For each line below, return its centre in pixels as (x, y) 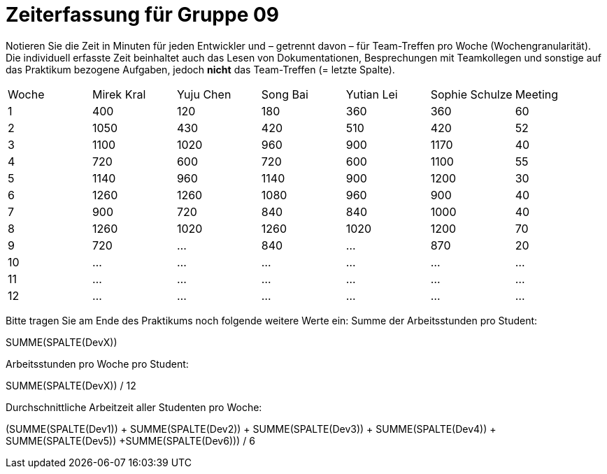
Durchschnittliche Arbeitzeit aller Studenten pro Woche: (134, 407)
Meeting (537, 94)
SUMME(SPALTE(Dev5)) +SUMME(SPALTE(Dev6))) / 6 (130, 440)
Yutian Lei (372, 94)
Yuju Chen (204, 94)
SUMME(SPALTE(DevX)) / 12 (71, 385)
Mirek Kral (119, 94)
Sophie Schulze (471, 94)
